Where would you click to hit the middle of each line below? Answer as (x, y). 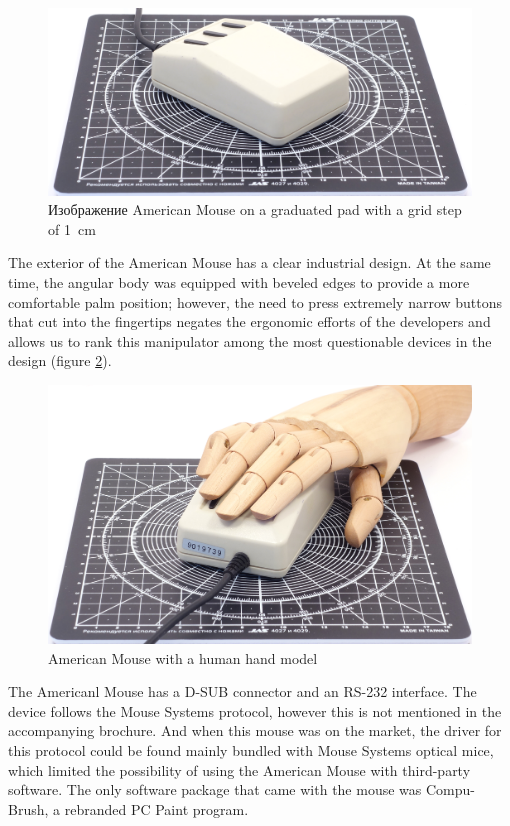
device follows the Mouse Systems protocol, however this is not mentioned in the (255, 710)
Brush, (28, 808)
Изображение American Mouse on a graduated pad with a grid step (255, 209)
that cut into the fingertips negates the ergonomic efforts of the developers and (249, 321)
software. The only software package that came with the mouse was (215, 789)
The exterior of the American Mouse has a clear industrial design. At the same (249, 262)
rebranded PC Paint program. (156, 808)
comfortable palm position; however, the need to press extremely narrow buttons (255, 301)
